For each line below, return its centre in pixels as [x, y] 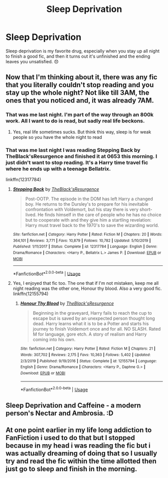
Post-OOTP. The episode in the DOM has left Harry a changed [89, 199]
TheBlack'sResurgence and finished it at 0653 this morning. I [82, 156]
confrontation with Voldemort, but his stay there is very [82, 209]
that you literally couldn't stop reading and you [80, 85]
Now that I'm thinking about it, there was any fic [82, 77]
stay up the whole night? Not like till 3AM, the [78, 93]
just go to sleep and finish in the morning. [72, 469]
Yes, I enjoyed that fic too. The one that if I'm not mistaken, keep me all [86, 283]
